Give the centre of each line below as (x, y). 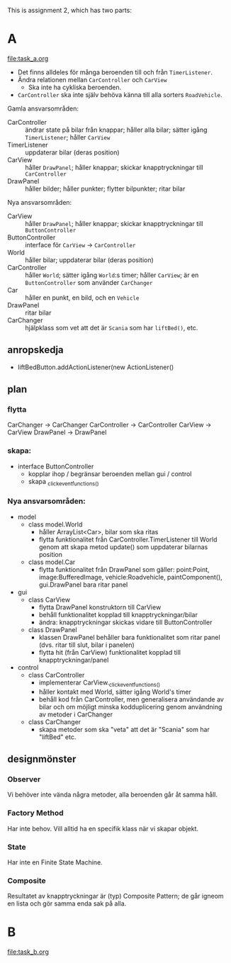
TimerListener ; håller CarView (68, 137)
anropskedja (35, 350)
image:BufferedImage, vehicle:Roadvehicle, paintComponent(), (131, 577)
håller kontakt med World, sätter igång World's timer (115, 692)
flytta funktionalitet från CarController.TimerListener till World (128, 539)
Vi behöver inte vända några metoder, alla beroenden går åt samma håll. (113, 795)
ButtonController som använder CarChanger (89, 282)
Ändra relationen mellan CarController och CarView (92, 79)
